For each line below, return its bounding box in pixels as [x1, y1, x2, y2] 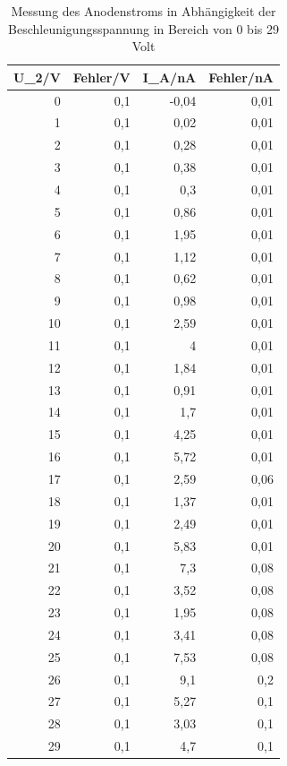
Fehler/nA [208, 67, 274, 86]
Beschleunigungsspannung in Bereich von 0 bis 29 [8, 19, 279, 38]
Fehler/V [72, 67, 131, 86]
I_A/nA [142, 67, 197, 86]
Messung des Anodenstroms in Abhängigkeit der [11, 2, 276, 20]
